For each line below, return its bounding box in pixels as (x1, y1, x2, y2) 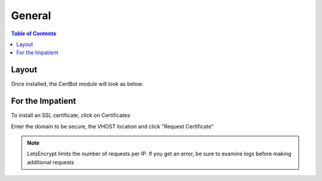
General (11, 9, 51, 22)
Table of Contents (11, 30, 57, 37)
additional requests (27, 158, 75, 165)
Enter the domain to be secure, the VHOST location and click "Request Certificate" (11, 122, 214, 130)
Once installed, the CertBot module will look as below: (11, 81, 144, 88)
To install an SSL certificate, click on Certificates (11, 112, 131, 119)
